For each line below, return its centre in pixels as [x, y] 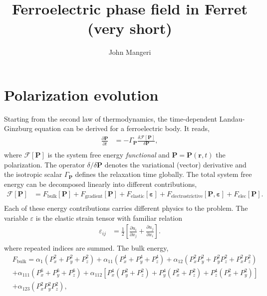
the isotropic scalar [33, 174]
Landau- [232, 118]
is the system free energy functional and [109, 155]
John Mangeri [130, 52]
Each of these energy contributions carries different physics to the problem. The [126, 208]
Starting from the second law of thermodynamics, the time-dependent [111, 118]
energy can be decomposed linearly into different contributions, [101, 184]
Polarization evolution [81, 94]
